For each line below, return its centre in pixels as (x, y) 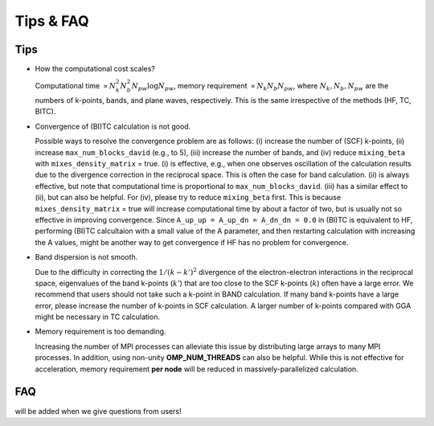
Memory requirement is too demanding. (100, 332)
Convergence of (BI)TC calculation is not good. (113, 126)
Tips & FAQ (52, 21)
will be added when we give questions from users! (98, 411)
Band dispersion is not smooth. (86, 257)
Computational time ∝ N (76, 86)
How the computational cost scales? (95, 69)
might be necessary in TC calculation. (98, 317)
